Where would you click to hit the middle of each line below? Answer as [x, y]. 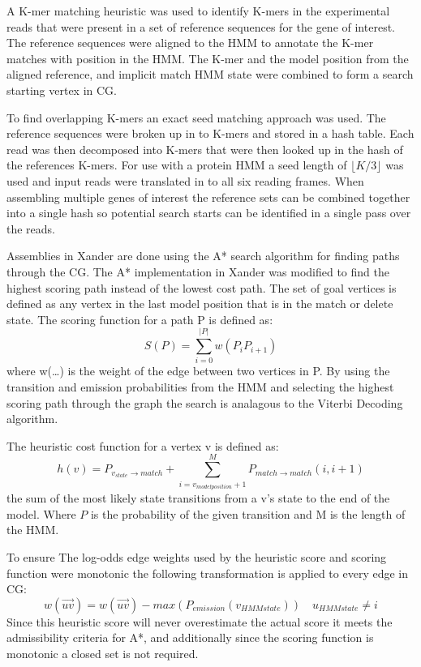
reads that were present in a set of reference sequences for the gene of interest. [201, 26]
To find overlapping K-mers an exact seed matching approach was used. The [196, 117]
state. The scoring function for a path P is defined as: [140, 319]
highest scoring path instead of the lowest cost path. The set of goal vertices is [202, 287]
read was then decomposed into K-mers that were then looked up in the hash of [205, 149]
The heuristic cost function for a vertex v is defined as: [143, 445]
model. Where [41, 513]
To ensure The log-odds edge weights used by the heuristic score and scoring [197, 556]
